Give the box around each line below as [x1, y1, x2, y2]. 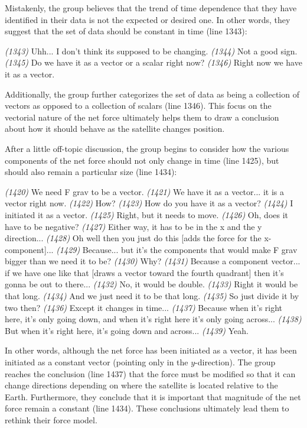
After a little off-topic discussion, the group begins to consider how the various [5, 142, 289, 154]
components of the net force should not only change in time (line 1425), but [5, 154, 279, 166]
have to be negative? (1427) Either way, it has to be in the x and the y [5, 220, 262, 232]
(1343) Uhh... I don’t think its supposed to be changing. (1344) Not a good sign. [5, 44, 298, 57]
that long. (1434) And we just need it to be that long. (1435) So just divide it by [5, 290, 299, 302]
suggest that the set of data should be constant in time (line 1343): [5, 25, 247, 37]
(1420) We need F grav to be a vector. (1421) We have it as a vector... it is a [5, 185, 284, 197]
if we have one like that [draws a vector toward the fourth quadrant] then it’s [5, 266, 284, 278]
